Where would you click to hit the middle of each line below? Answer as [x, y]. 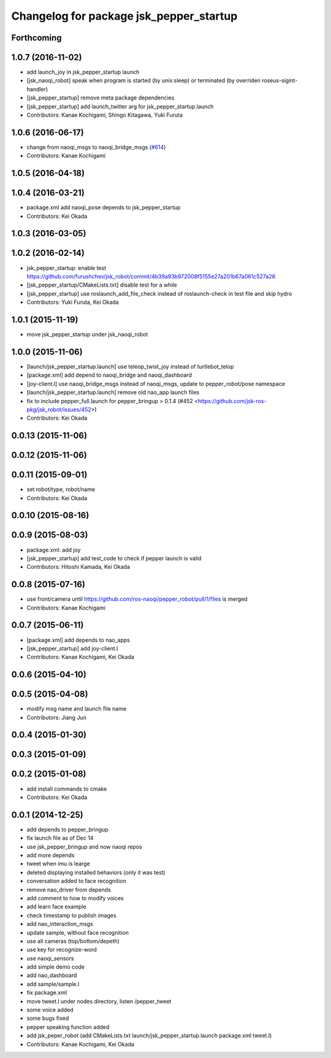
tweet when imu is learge [58, 864]
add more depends [51, 855]
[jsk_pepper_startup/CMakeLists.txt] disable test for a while [102, 285]
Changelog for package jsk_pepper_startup [124, 16]
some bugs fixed [48, 1018]
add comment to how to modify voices [75, 898]
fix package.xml [47, 993]
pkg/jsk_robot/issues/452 [59, 409]
